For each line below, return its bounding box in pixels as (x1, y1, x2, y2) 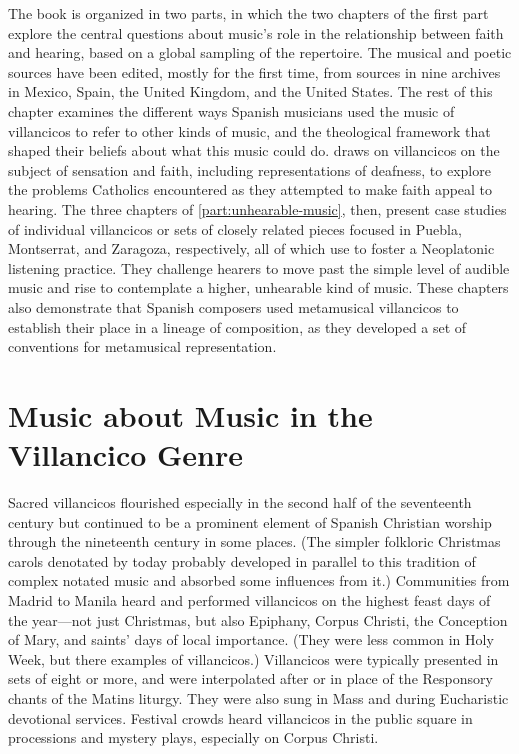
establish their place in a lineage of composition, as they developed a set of (8, 316, 467, 337)
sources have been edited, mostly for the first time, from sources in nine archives (8, 61, 501, 82)
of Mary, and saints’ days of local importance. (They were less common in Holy (8, 629, 494, 650)
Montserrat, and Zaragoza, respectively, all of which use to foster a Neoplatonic (8, 238, 495, 259)
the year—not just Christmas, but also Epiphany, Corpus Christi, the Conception (8, 609, 508, 630)
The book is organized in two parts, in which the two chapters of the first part (8, 3, 489, 23)
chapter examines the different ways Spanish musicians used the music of (8, 100, 455, 121)
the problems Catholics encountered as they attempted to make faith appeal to (8, 179, 493, 200)
